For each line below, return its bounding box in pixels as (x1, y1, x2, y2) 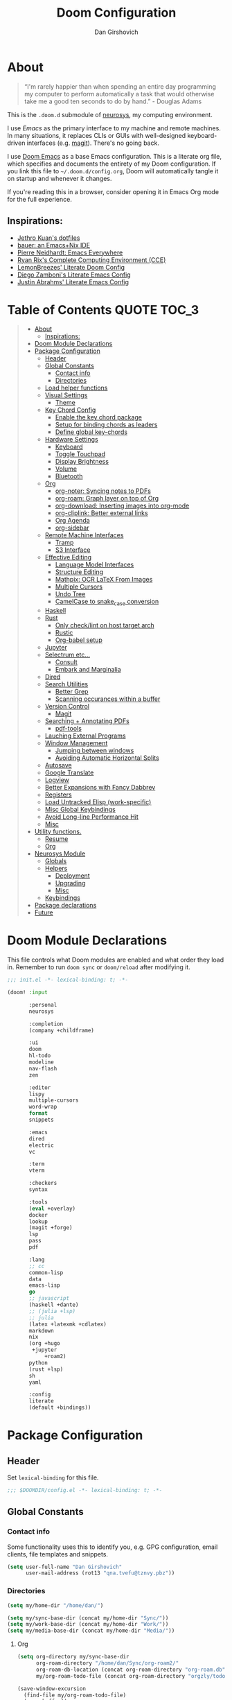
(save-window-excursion (17, 1685, 87, 1692)
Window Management (44, 739, 108, 747)
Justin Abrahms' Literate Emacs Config (17, 277, 130, 286)
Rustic (55, 629, 73, 637)
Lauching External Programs (44, 731, 126, 740)
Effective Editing (44, 553, 92, 562)
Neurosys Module (34, 849, 86, 858)
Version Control (44, 702, 90, 711)
